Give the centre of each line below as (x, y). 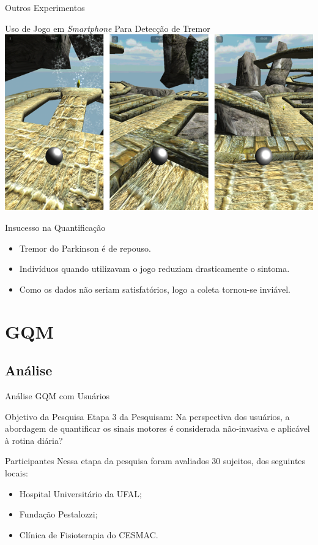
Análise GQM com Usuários (57, 396)
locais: (17, 472)
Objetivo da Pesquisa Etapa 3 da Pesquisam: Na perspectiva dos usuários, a (147, 416)
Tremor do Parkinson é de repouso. (85, 248)
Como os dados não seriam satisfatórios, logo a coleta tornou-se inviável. (155, 289)
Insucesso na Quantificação (55, 227)
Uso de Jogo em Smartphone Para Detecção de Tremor (108, 28)
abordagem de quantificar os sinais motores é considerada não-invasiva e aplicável (157, 428)
